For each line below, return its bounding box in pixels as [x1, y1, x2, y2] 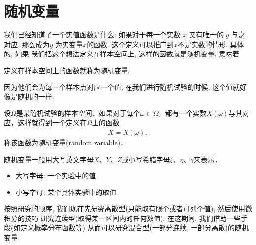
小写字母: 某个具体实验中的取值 [15, 187, 117, 197]
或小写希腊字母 [122, 154, 170, 164]
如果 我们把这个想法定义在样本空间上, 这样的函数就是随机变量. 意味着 [15, 49, 240, 59]
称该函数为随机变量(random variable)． [4, 137, 128, 147]
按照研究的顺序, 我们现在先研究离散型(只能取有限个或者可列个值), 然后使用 [4, 203, 245, 214]
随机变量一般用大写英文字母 [4, 154, 94, 164]
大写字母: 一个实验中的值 [15, 170, 96, 181]
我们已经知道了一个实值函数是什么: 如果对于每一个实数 [4, 29, 181, 40]
